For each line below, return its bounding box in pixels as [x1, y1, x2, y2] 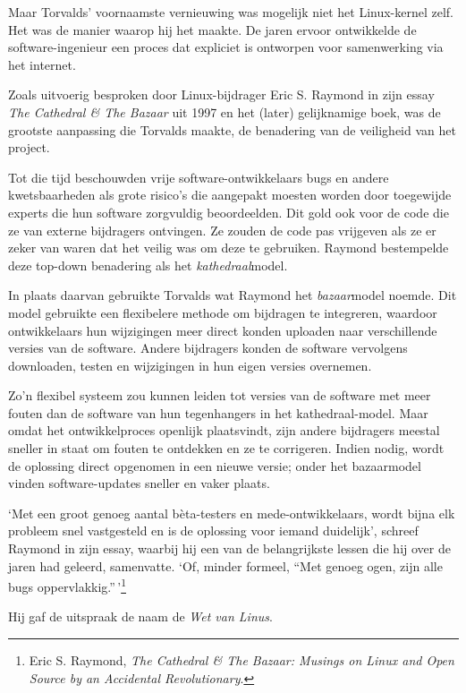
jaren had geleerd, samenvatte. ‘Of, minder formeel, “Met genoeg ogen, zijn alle [8, 556, 443, 575]
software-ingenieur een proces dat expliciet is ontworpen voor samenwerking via [8, 38, 444, 56]
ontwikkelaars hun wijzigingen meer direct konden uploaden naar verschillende [8, 321, 437, 339]
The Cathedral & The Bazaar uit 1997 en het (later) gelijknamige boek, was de [8, 102, 441, 121]
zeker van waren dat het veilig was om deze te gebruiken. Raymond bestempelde [8, 238, 449, 257]
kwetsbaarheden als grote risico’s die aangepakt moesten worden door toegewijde [8, 185, 452, 204]
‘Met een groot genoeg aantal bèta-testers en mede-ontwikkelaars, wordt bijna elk [8, 503, 455, 522]
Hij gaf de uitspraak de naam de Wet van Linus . [8, 607, 273, 626]
